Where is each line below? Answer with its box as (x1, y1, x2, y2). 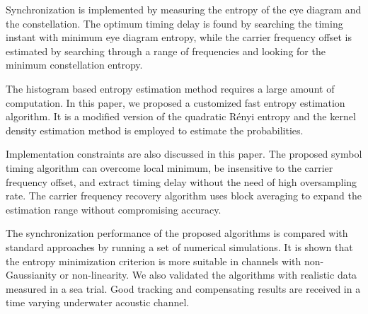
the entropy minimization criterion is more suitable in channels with (6, 253, 301, 268)
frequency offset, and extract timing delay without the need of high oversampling (6, 174, 357, 189)
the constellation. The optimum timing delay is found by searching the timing (6, 16, 343, 30)
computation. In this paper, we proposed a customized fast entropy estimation (6, 95, 345, 110)
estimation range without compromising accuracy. (6, 202, 222, 216)
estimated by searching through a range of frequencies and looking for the (6, 43, 326, 58)
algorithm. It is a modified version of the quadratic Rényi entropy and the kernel (6, 109, 356, 124)
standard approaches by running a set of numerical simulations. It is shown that (6, 239, 353, 254)
